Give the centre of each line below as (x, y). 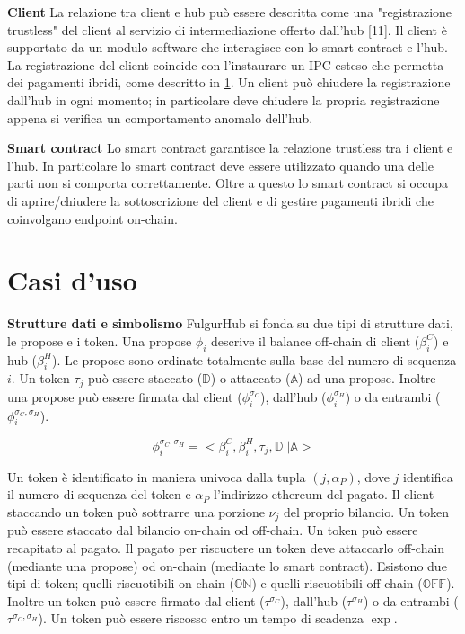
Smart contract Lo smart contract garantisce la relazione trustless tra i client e (230, 148)
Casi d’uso (72, 280)
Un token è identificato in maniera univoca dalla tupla (157, 476)
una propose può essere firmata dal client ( (125, 396)
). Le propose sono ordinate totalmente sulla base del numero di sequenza (254, 359)
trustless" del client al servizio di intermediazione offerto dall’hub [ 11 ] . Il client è (227, 29)
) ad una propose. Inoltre (367, 378)
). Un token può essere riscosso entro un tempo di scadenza (201, 618)
